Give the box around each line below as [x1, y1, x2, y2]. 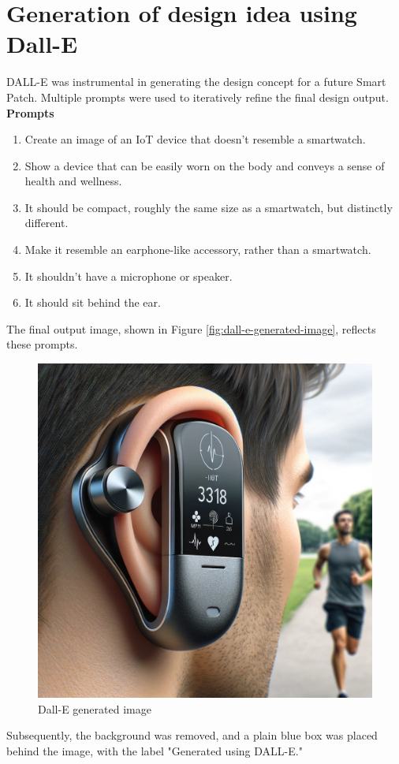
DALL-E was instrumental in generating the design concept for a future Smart [6, 73, 386, 90]
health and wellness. [24, 173, 122, 189]
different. [24, 214, 69, 231]
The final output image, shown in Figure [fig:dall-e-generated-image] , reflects [6, 320, 376, 337]
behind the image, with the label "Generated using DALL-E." [6, 742, 303, 758]
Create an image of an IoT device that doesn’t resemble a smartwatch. [24, 131, 366, 147]
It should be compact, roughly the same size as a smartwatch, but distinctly [24, 199, 393, 215]
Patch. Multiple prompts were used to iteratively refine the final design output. [6, 88, 389, 105]
